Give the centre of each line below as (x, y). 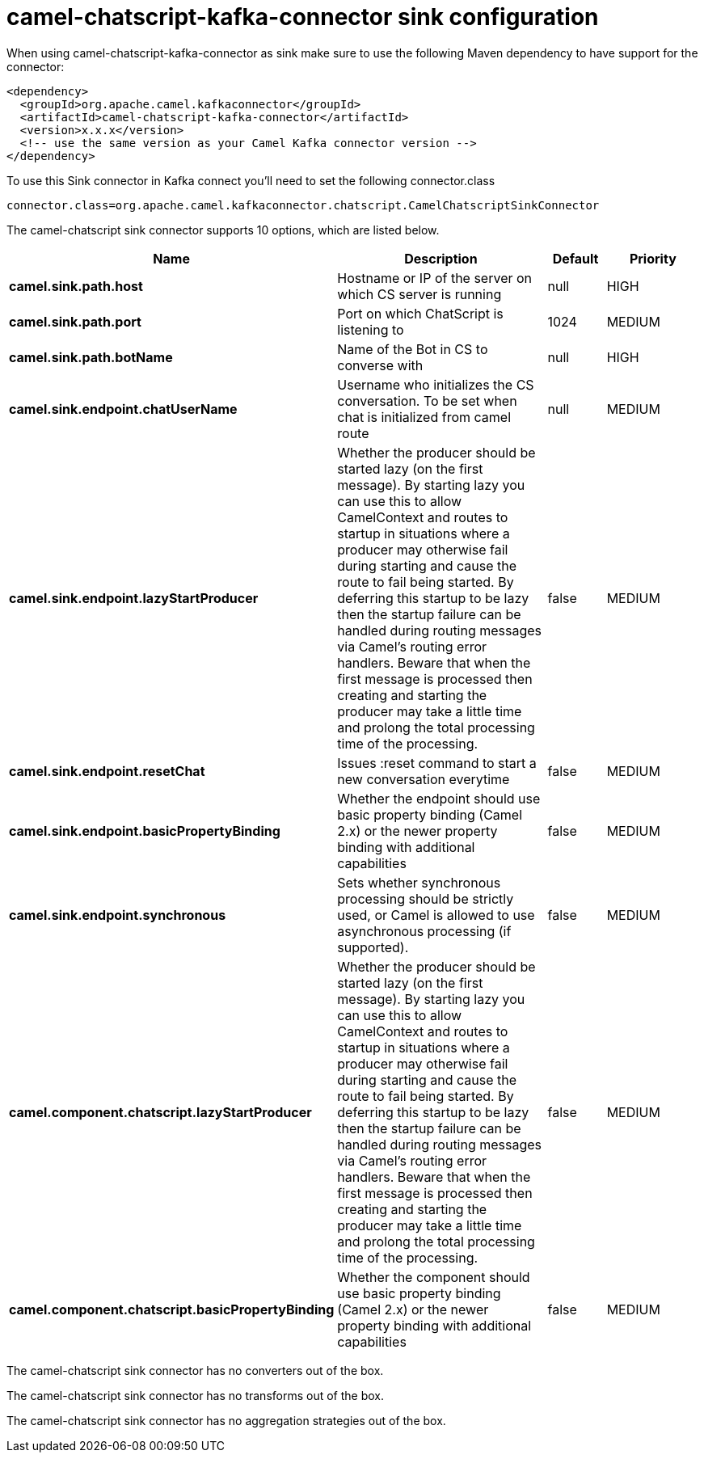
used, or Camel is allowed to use (436, 915)
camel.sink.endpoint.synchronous (118, 915)
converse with (380, 365)
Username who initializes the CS (436, 384)
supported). (373, 947)
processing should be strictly (426, 898)
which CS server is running (419, 294)
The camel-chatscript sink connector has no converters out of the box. (195, 1370)
